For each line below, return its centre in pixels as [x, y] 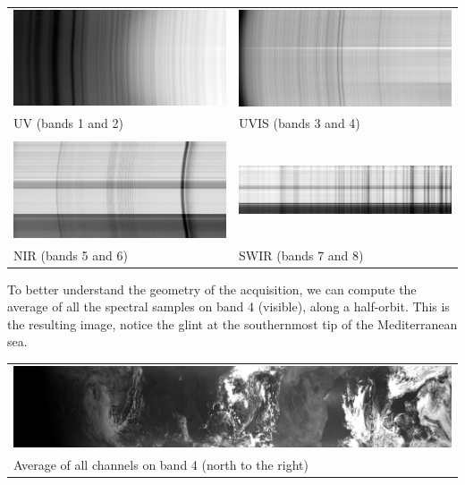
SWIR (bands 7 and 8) [301, 255]
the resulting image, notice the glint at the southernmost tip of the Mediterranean [232, 323]
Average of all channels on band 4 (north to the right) [161, 464]
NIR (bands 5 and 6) [71, 255]
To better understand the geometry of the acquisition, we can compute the [212, 289]
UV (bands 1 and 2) [68, 123]
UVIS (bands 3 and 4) [299, 123]
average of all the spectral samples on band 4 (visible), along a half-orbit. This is [228, 306]
